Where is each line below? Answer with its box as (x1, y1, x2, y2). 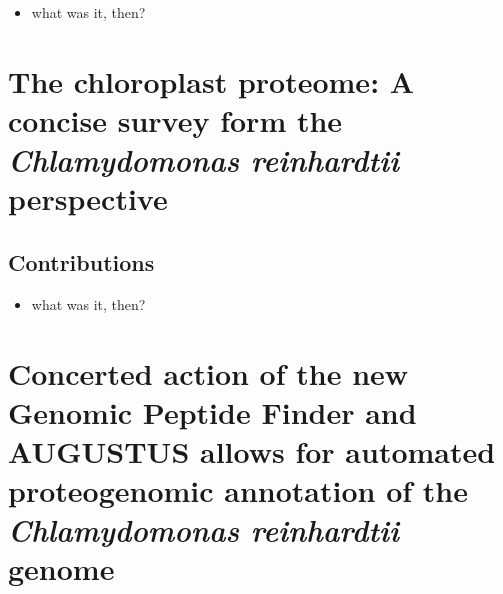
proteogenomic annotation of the (8, 470, 468, 511)
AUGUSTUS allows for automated (8, 430, 496, 471)
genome (8, 548, 115, 589)
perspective (8, 178, 168, 219)
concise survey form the (8, 99, 343, 140)
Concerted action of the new (8, 352, 409, 393)
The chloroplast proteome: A (8, 60, 415, 101)
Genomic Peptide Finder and (8, 391, 417, 432)
